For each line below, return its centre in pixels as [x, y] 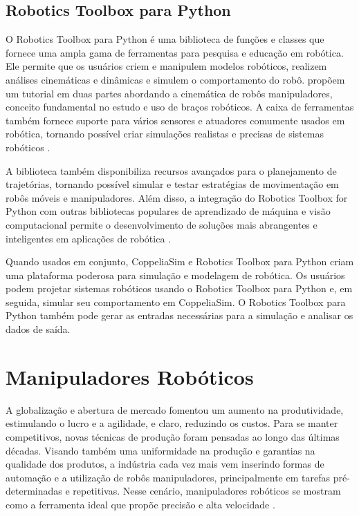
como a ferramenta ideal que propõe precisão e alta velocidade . [140, 504]
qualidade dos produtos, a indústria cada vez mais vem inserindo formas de [165, 464]
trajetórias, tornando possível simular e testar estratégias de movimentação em [172, 184]
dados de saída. [38, 329]
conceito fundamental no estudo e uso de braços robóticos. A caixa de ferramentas [180, 107]
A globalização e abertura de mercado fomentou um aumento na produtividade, [175, 409]
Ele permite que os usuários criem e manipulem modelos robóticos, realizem [166, 66]
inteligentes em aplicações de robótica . [88, 238]
